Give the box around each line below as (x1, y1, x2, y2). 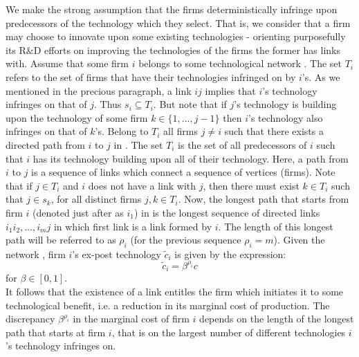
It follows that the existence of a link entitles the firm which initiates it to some (6, 284, 344, 299)
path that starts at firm (6, 324, 106, 339)
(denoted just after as (33, 205, 124, 219)
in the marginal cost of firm (73, 311, 190, 326)
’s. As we (302, 69, 340, 84)
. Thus (94, 97, 122, 111)
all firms (163, 124, 199, 138)
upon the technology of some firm (6, 110, 148, 125)
